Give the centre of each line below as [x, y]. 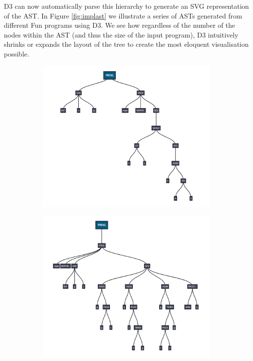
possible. [17, 53]
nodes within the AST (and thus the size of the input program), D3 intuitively [121, 34]
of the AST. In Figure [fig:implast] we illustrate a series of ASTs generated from [123, 15]
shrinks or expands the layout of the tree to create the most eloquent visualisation [126, 44]
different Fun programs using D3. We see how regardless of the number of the [120, 25]
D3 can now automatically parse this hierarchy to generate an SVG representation [126, 6]
